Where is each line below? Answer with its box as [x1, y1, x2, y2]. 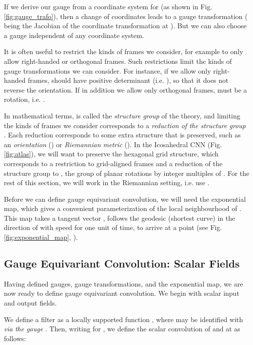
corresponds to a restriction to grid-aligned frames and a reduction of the [4, 158, 223, 168]
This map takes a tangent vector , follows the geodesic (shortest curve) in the [4, 212, 235, 223]
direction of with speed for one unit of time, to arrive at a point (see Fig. [4, 222, 222, 232]
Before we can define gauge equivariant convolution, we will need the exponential [4, 193, 246, 204]
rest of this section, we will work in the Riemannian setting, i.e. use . [4, 177, 210, 188]
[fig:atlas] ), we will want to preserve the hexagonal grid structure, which [4, 149, 219, 159]
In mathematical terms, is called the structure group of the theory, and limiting [4, 110, 240, 120]
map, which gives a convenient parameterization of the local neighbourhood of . [4, 203, 242, 213]
